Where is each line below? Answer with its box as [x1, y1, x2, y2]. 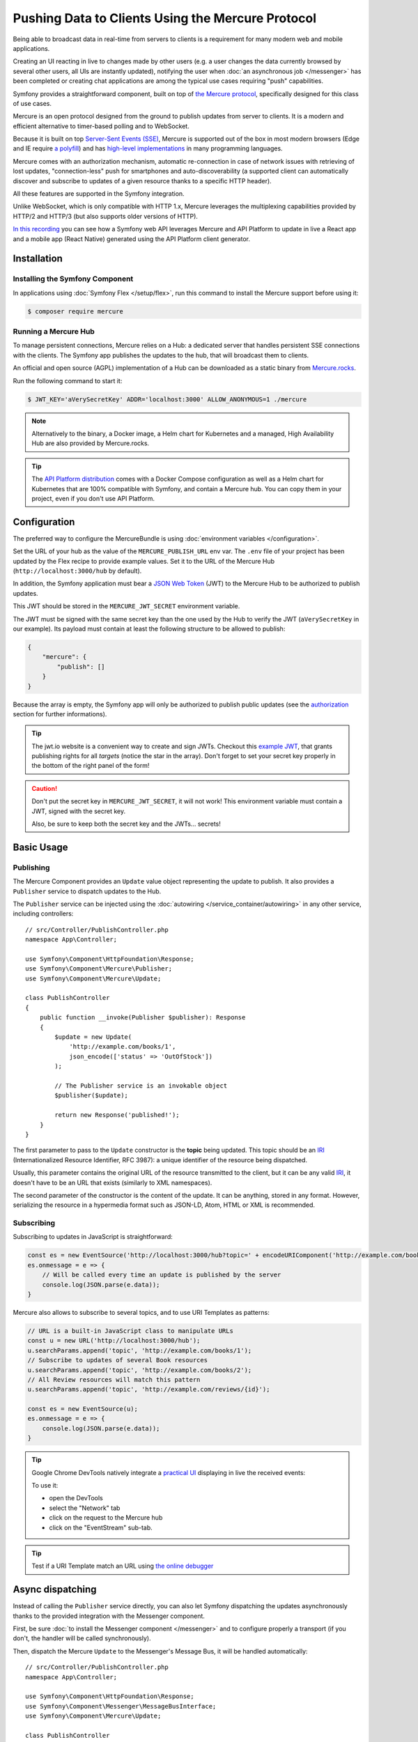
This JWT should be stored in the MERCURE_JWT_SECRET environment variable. [13, 602, 240, 610]
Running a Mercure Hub [13, 327, 95, 337]
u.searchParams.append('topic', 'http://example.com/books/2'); [27, 1366, 252, 1374]
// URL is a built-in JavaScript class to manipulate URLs [27, 1327, 233, 1334]
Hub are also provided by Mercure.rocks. [31, 439, 150, 447]
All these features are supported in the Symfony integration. [13, 190, 185, 198]
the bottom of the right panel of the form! [31, 762, 150, 770]
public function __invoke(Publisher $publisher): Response [39, 1014, 246, 1022]
